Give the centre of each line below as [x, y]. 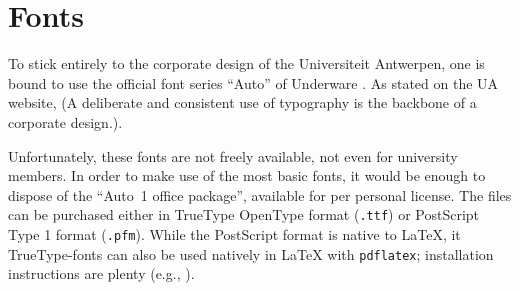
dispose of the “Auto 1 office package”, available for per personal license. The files [260, 194]
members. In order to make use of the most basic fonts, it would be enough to [247, 175]
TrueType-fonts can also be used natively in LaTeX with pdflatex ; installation [251, 253]
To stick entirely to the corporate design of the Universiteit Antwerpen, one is [246, 63]
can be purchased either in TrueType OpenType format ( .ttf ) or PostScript [244, 214]
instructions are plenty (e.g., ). [101, 273]
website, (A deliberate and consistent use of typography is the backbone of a [242, 102]
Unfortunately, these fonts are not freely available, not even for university [233, 155]
